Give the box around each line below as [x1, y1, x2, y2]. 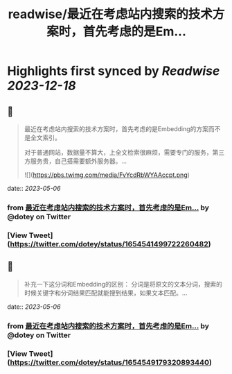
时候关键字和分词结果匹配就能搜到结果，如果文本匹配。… [24, 289, 188, 297]
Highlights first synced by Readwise [7, 63, 220, 79]
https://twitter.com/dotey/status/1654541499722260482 [10, 239, 209, 248]
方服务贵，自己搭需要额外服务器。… [24, 157, 127, 165]
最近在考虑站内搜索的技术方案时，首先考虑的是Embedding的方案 [24, 125, 209, 133]
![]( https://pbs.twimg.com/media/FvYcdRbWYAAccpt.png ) [24, 171, 190, 179]
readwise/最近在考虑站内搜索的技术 [8, 6, 213, 22]
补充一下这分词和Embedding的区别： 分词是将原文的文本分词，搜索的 [24, 280, 223, 288]
